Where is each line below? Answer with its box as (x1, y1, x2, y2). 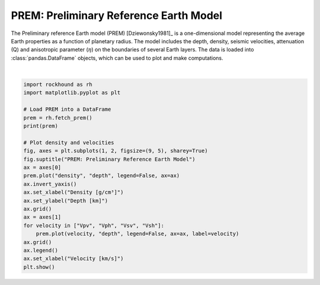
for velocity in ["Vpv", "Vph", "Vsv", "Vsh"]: (23, 222, 164, 229)
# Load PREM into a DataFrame (23, 106, 111, 113)
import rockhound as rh (23, 81, 93, 88)
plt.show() (23, 264, 55, 270)
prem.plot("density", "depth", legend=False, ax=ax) (23, 172, 180, 179)
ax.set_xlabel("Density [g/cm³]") (23, 189, 124, 196)
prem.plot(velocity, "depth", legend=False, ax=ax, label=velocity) (36, 230, 239, 237)
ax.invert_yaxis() (23, 181, 77, 187)
